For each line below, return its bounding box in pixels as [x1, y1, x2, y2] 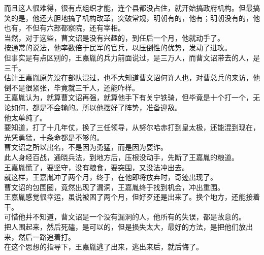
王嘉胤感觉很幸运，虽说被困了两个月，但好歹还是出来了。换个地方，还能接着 [4, 192, 260, 202]
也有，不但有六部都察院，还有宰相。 [4, 22, 125, 33]
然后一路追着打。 [18, 231, 75, 242]
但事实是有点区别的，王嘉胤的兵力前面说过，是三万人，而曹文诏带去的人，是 [4, 52, 260, 62]
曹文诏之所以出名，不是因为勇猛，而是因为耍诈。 [4, 142, 168, 152]
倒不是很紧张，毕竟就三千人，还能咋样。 [4, 82, 139, 92]
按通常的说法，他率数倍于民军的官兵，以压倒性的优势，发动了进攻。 [4, 42, 232, 53]
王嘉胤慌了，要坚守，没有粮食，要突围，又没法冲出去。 [4, 162, 189, 172]
